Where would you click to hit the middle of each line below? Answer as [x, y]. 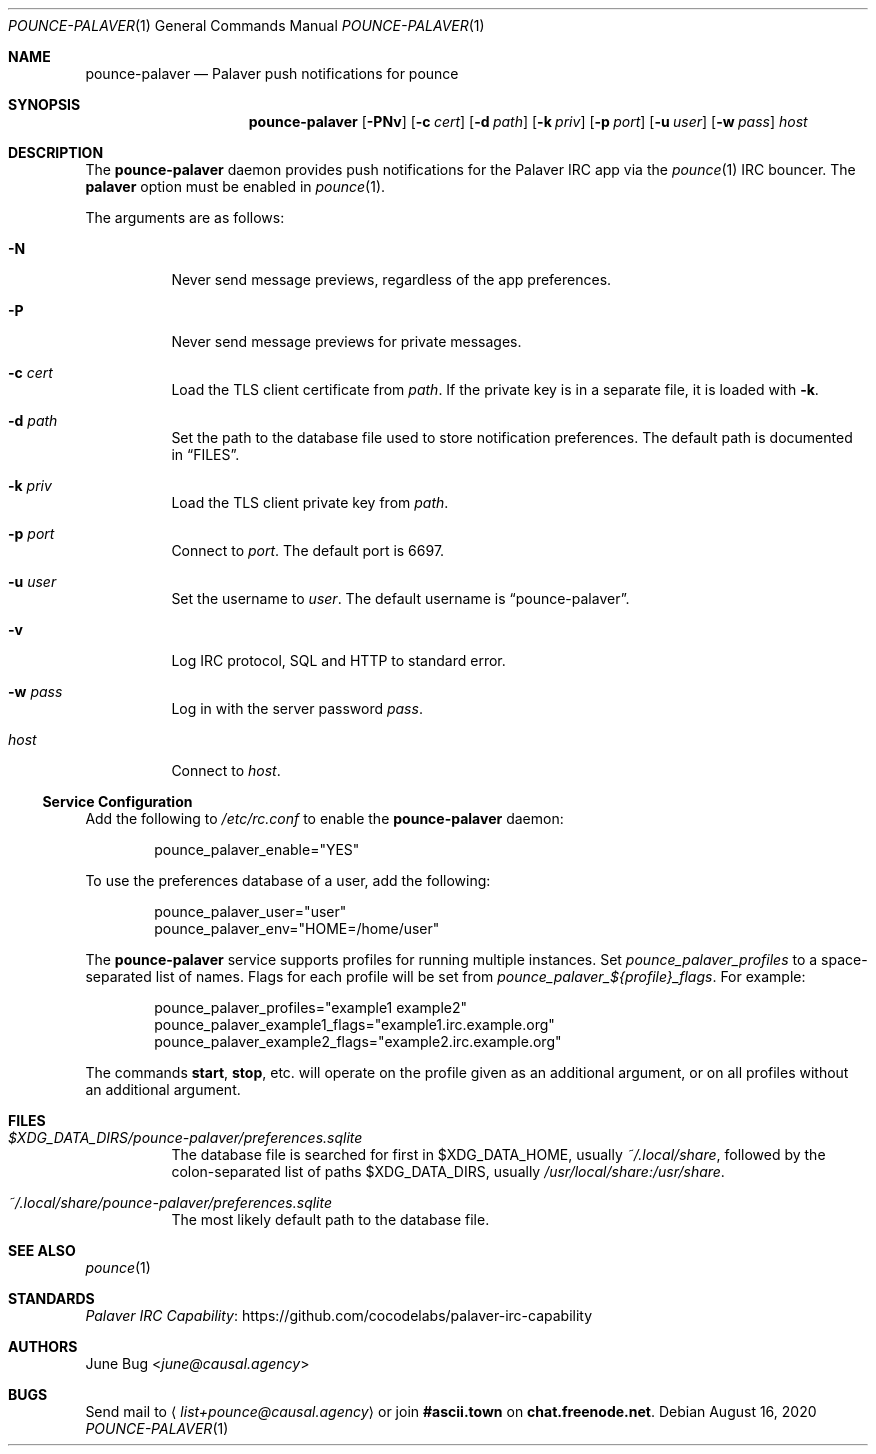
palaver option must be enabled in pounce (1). [235, 186]
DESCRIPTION [56, 152]
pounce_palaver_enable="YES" [257, 849]
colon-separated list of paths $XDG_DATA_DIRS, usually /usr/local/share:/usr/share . [448, 1171]
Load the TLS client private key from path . [310, 502]
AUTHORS [43, 1346]
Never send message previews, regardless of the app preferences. [391, 279]
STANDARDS [51, 1298]
